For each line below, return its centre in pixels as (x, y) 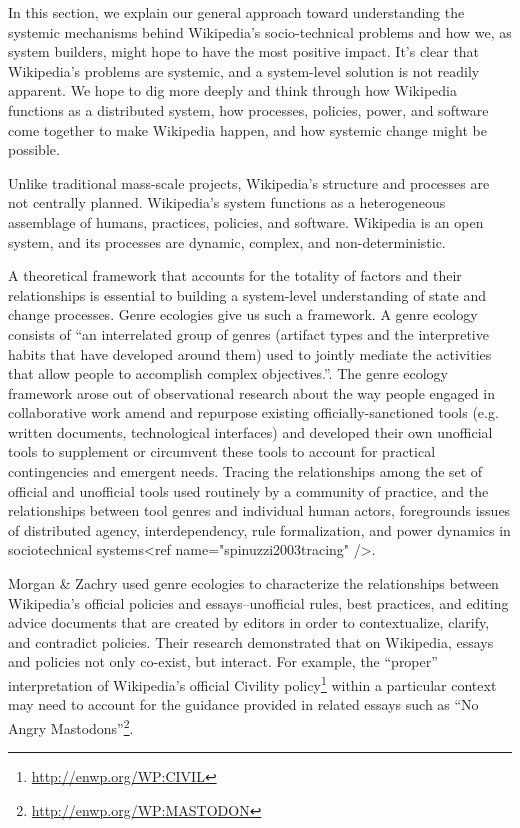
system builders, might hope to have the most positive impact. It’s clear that (244, 51)
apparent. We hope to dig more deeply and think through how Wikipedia (232, 90)
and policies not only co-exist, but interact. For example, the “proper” (223, 661)
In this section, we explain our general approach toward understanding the (236, 12)
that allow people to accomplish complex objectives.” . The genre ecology (228, 373)
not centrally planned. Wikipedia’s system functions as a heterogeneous (227, 202)
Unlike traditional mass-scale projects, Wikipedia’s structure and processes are (249, 182)
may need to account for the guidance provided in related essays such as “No (243, 704)
